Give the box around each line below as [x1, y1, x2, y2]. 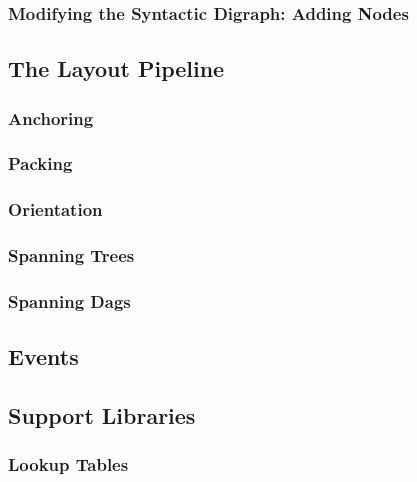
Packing [8, 151, 73, 176]
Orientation [8, 197, 103, 222]
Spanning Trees [8, 243, 135, 268]
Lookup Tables [8, 452, 129, 477]
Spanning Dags [8, 288, 131, 313]
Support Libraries [8, 400, 196, 431]
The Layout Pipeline [8, 53, 225, 84]
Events [8, 341, 79, 372]
